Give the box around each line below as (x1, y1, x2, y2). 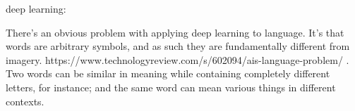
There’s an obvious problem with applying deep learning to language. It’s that (6, 25, 344, 39)
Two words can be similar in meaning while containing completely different (6, 66, 330, 81)
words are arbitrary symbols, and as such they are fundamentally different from (6, 39, 350, 53)
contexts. (6, 93, 44, 108)
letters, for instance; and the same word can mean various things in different (6, 79, 336, 94)
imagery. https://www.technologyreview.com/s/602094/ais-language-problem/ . (6, 52, 349, 67)
